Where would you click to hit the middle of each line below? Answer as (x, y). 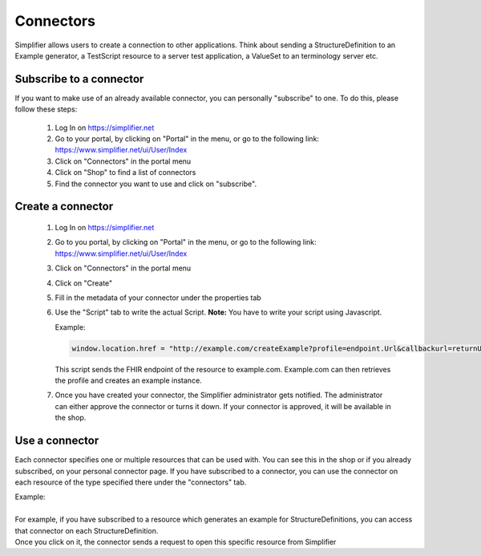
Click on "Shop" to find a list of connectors (125, 172)
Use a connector (57, 441)
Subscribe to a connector (79, 79)
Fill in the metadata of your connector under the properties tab (158, 298)
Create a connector (64, 207)
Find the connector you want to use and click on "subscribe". (156, 184)
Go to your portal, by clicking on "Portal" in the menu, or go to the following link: (187, 139)
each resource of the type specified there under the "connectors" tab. (131, 482)
